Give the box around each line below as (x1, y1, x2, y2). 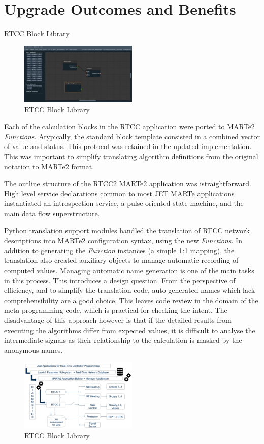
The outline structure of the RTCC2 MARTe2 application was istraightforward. (4, 178, 251, 189)
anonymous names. (4, 344, 63, 355)
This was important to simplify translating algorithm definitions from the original (4, 151, 258, 162)
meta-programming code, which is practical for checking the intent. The (4, 305, 227, 315)
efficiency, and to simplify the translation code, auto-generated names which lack (4, 285, 255, 295)
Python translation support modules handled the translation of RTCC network (4, 225, 250, 235)
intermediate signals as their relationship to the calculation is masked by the (4, 335, 242, 345)
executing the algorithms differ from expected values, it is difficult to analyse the (4, 324, 255, 335)
